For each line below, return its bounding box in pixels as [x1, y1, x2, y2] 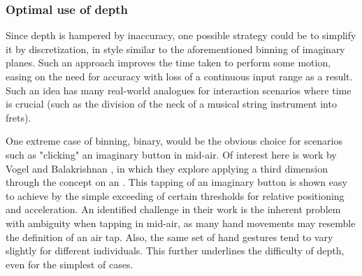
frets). [6, 110, 31, 124]
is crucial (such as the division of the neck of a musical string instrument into [6, 96, 337, 111]
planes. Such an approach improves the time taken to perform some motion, [6, 55, 331, 70]
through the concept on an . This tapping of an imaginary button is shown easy [6, 175, 347, 189]
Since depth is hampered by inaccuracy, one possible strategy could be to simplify [6, 28, 356, 43]
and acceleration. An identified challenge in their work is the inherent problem [6, 202, 341, 217]
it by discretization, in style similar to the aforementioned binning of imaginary [6, 41, 345, 56]
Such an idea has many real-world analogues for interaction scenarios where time [6, 82, 352, 97]
